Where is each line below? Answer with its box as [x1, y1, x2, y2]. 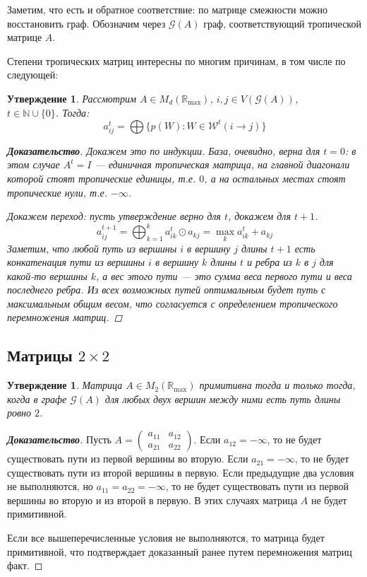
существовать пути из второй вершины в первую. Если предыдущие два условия [7, 465, 354, 479]
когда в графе [7, 391, 67, 406]
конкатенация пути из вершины [7, 255, 145, 269]
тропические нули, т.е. [7, 185, 107, 199]
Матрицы [7, 344, 73, 366]
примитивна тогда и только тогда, [199, 378, 356, 392]
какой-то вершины [7, 268, 88, 283]
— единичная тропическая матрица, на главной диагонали [95, 157, 350, 172]
